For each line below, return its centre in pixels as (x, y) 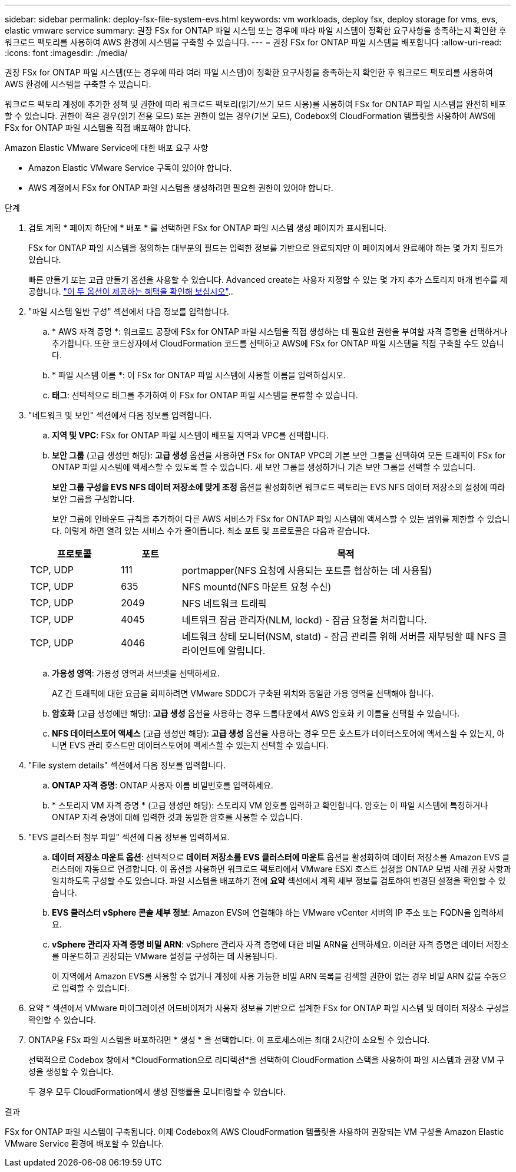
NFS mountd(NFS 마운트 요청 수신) (257, 587)
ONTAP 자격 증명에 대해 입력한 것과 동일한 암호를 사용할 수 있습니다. (177, 817)
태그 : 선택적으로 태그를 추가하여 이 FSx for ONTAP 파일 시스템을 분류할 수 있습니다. (205, 395)
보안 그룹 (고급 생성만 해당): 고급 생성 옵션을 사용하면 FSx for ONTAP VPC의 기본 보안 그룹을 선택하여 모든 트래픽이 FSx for (279, 455)
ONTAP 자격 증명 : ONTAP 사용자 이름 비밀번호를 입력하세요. (163, 785)
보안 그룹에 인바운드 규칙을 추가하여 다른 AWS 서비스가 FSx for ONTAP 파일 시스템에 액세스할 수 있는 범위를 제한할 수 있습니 (281, 519)
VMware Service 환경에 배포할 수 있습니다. (85, 1143)
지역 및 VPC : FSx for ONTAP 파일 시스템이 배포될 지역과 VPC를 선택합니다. (191, 435)
